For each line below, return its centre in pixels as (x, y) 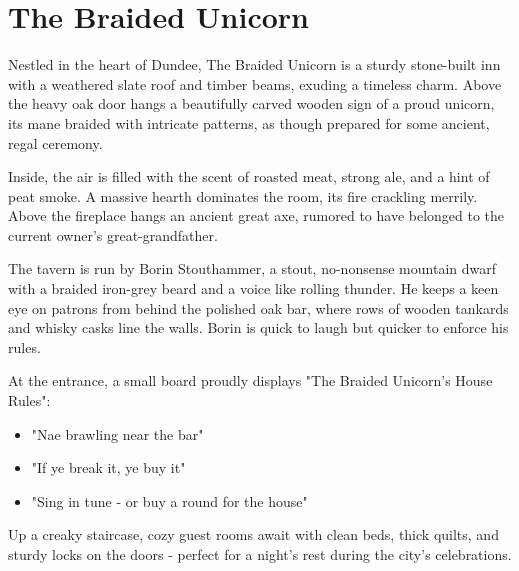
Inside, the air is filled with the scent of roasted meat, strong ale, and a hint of (249, 176)
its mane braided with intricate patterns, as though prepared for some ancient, (249, 122)
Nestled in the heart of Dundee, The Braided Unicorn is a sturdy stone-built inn (254, 64)
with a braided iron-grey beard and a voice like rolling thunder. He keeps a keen (253, 288)
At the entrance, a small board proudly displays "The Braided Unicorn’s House (250, 380)
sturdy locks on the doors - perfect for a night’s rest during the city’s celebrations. (260, 554)
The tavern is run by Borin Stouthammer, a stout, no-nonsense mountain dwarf (252, 268)
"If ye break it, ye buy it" (108, 467)
